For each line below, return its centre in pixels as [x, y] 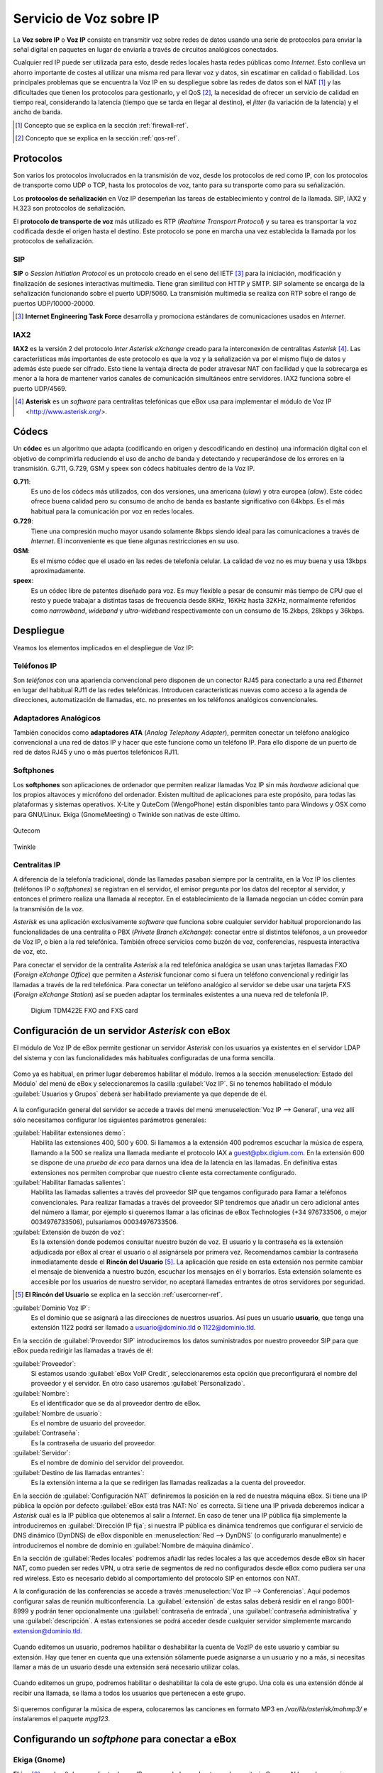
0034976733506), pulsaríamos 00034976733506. [105, 1222]
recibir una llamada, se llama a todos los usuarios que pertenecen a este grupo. [129, 1693]
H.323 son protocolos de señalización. [69, 209]
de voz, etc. [30, 952]
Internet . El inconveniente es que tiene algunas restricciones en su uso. [135, 541]
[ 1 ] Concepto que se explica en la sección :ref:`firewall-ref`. [102, 125]
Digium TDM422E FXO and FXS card [84, 1011]
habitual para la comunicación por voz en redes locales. [112, 511]
